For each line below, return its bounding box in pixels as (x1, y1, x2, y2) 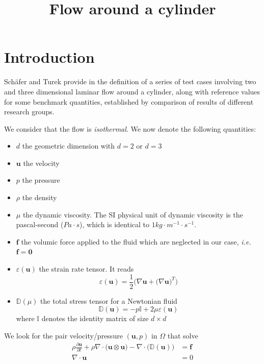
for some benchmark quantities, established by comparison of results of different (4, 96, 254, 107)
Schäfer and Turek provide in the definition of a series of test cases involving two (4, 76, 256, 87)
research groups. (4, 106, 55, 117)
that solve (167, 330, 198, 341)
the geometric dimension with (22, 140, 115, 151)
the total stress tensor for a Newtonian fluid (40, 295, 177, 306)
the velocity (23, 157, 60, 168)
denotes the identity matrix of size (41, 313, 149, 324)
